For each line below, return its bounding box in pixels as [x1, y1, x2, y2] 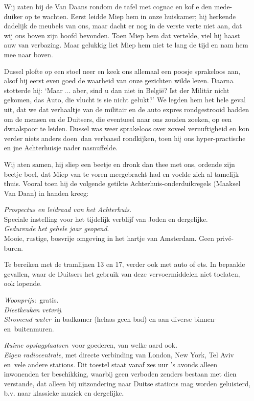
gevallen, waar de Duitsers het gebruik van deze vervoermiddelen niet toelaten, [4, 268, 240, 279]
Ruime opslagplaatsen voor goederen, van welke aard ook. [4, 340, 178, 350]
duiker [4, 11, 23, 21]
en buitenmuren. [4, 323, 54, 333]
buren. [4, 242, 23, 253]
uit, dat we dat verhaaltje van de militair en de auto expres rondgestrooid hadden [4, 104, 249, 114]
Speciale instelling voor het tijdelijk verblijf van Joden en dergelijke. [4, 213, 208, 224]
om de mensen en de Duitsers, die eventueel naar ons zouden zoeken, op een [4, 114, 232, 124]
